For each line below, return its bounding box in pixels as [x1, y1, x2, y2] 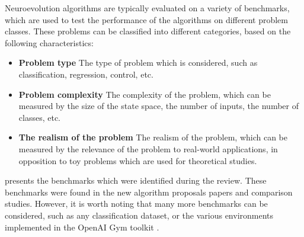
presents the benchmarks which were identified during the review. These [5, 174, 267, 187]
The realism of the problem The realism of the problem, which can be [18, 131, 288, 143]
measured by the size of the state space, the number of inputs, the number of [18, 100, 299, 112]
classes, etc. [18, 111, 60, 123]
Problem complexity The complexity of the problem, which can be [18, 88, 271, 100]
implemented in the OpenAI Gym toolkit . [5, 220, 159, 233]
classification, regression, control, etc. [18, 68, 153, 80]
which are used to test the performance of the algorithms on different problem [5, 13, 289, 25]
